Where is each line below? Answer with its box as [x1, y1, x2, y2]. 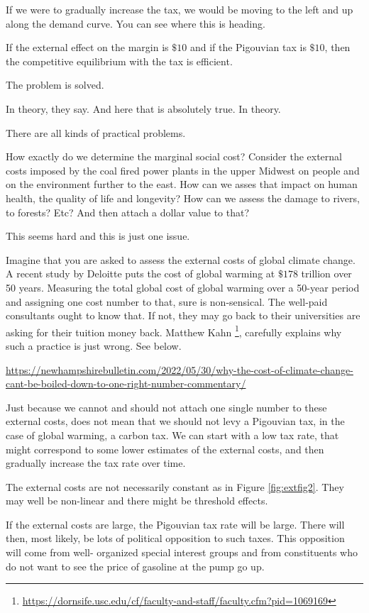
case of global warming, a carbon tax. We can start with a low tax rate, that [6, 427, 339, 442]
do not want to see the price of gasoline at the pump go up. [6, 558, 265, 573]
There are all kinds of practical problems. [6, 125, 186, 140]
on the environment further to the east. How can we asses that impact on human [6, 177, 358, 192]
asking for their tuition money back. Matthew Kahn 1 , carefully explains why [6, 322, 342, 339]
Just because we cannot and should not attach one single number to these [6, 399, 327, 414]
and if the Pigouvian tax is [189, 40, 307, 55]
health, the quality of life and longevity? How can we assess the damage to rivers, [6, 190, 360, 205]
